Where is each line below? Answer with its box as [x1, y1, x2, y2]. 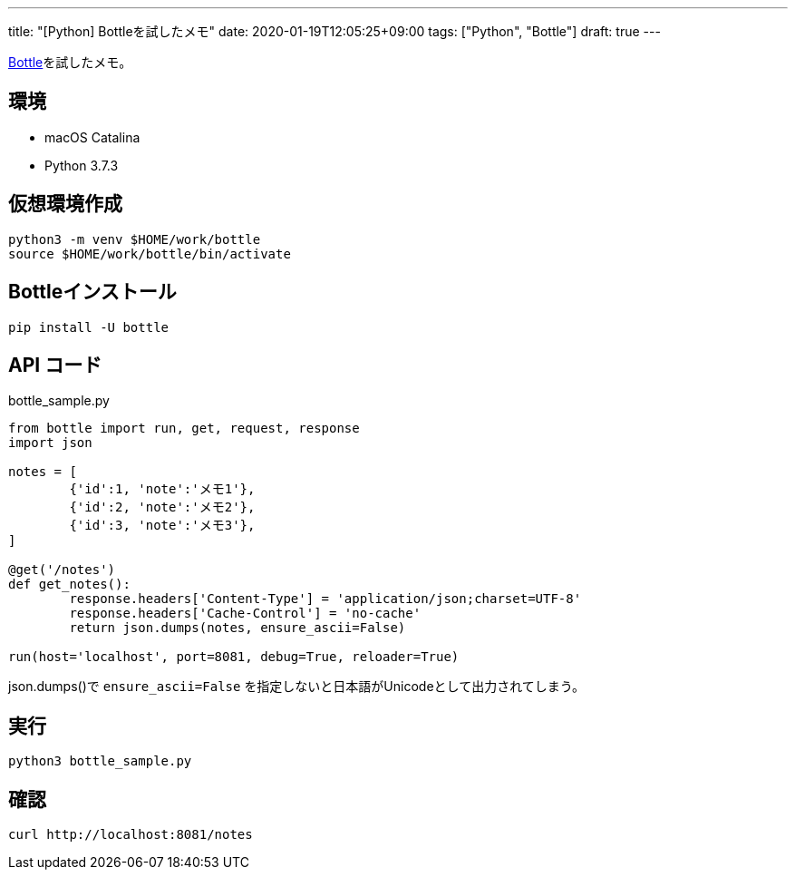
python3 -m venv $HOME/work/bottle [8, 231, 261, 247]
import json [8, 435, 92, 451]
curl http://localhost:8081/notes [8, 827, 253, 843]
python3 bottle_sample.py [8, 754, 192, 769]
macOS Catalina [44, 129, 141, 145]
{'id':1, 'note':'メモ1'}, [69, 482, 256, 497]
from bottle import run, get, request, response [8, 421, 360, 436]
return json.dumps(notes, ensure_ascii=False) [69, 620, 406, 636]
